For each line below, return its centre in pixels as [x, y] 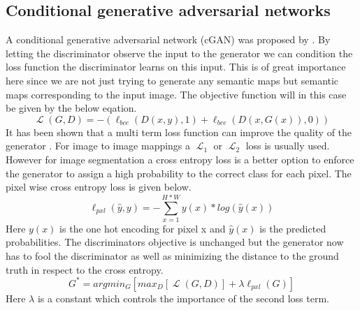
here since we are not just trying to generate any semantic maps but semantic [172, 80]
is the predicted [293, 228]
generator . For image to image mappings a [98, 146]
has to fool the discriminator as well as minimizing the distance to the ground [172, 256]
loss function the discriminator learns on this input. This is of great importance [176, 67]
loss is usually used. [288, 146]
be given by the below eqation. [71, 108]
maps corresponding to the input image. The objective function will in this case [176, 94]
